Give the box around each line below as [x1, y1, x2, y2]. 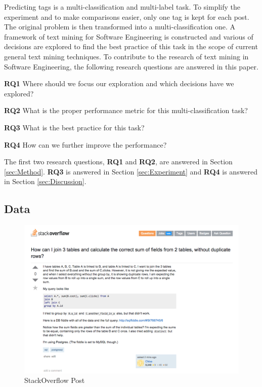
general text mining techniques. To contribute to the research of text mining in [4, 51, 249, 61]
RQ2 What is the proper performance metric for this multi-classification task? [4, 105, 248, 116]
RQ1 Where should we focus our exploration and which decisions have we [4, 78, 234, 89]
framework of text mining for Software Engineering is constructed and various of [4, 31, 253, 42]
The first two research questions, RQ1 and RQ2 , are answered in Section [4, 156, 233, 167]
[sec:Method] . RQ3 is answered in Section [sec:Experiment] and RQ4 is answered [4, 166, 258, 177]
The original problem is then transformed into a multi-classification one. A [4, 21, 236, 32]
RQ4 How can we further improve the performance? [4, 139, 167, 150]
